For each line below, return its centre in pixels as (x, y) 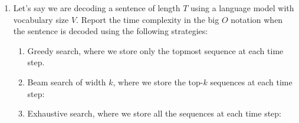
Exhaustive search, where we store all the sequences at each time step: (154, 113)
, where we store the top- (158, 82)
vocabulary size (41, 19)
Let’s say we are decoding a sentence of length (97, 8)
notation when (257, 19)
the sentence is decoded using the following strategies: (111, 31)
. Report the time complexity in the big (148, 19)
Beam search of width (67, 82)
